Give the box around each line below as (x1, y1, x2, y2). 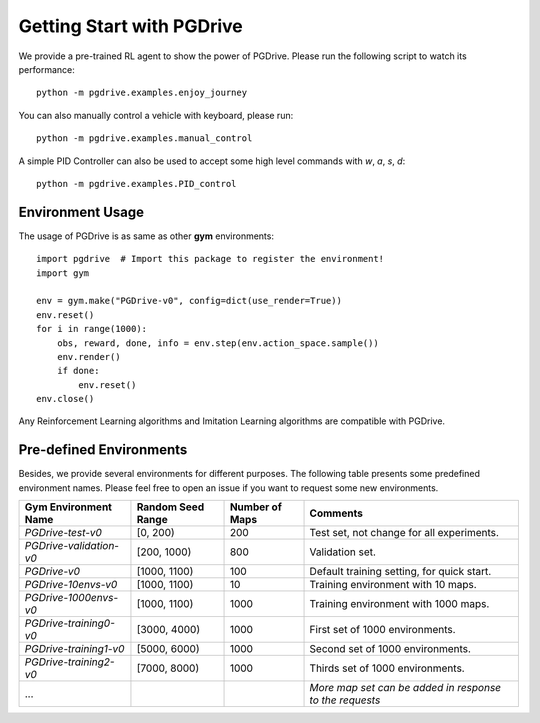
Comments (309, 506, 364, 520)
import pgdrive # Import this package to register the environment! (36, 253, 385, 265)
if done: (56, 365, 100, 377)
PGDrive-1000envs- (24, 591, 119, 605)
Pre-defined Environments (18, 441, 188, 459)
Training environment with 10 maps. (309, 578, 477, 592)
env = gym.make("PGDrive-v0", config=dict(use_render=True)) (36, 295, 342, 307)
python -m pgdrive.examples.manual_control (36, 133, 253, 144)
